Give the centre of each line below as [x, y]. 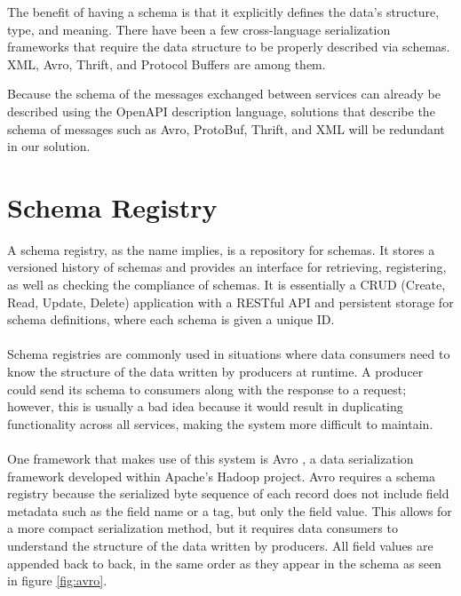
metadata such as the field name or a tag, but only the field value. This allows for [230, 510]
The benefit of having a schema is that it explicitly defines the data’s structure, [223, 12]
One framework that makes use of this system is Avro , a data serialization [211, 458]
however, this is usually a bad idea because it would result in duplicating [205, 406]
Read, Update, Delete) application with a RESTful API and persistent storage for [230, 302]
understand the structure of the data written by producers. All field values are [220, 545]
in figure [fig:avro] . [57, 580]
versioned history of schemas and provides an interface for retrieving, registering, [227, 267]
